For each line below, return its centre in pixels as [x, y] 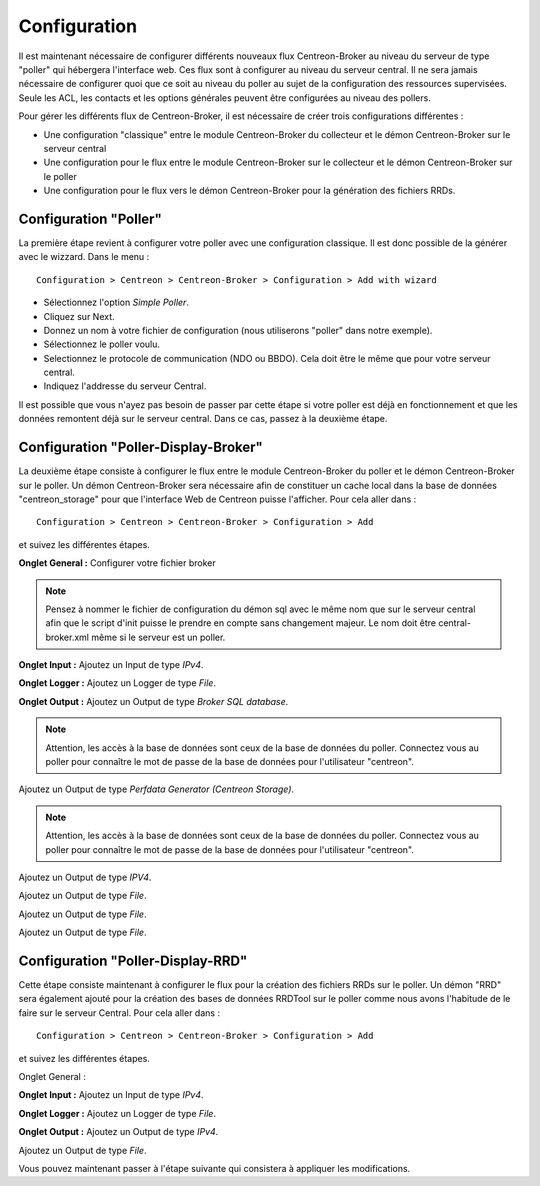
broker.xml [67, 637]
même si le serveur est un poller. [158, 637]
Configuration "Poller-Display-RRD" [133, 960]
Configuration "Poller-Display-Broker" [141, 447]
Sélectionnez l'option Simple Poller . [116, 302]
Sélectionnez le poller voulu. [101, 344]
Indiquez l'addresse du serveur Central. [125, 386]
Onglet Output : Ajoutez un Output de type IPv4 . [118, 1132]
